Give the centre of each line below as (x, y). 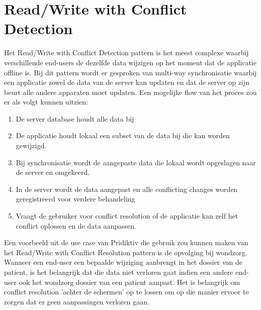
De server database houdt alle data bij (75, 118)
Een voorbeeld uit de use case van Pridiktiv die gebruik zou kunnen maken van (126, 242)
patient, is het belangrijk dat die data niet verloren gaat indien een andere (119, 272)
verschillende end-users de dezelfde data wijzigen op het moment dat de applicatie (130, 62)
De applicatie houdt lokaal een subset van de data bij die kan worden (123, 135)
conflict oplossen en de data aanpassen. (76, 225)
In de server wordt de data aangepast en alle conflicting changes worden (127, 189)
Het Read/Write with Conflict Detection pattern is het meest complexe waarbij (126, 53)
